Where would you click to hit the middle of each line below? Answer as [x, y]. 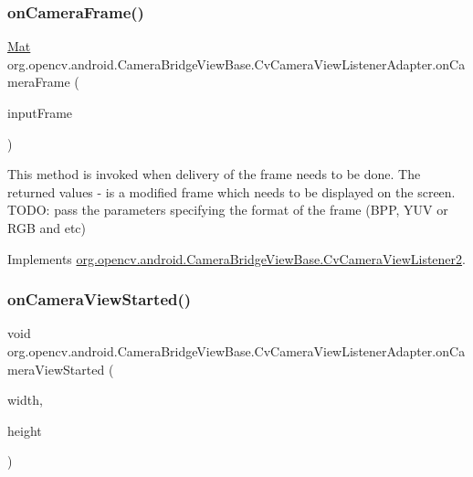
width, [25, 400]
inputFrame [40, 112]
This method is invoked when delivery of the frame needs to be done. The [214, 174]
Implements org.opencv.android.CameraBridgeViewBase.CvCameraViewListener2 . [236, 258]
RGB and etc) [47, 227]
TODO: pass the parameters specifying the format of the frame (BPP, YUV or [228, 210]
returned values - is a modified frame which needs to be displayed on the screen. [231, 191]
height [25, 430]
